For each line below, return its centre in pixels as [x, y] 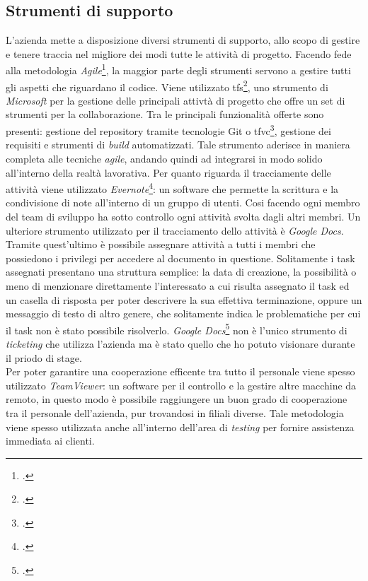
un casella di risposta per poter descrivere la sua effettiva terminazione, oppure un [184, 299]
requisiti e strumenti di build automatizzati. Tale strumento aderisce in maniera [178, 145]
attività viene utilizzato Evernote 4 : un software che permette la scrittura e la [172, 188]
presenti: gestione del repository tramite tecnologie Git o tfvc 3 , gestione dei [168, 130]
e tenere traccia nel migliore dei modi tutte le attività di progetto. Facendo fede [179, 53]
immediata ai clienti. [50, 441]
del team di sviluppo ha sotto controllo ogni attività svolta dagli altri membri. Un [183, 216]
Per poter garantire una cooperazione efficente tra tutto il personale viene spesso [180, 371]
